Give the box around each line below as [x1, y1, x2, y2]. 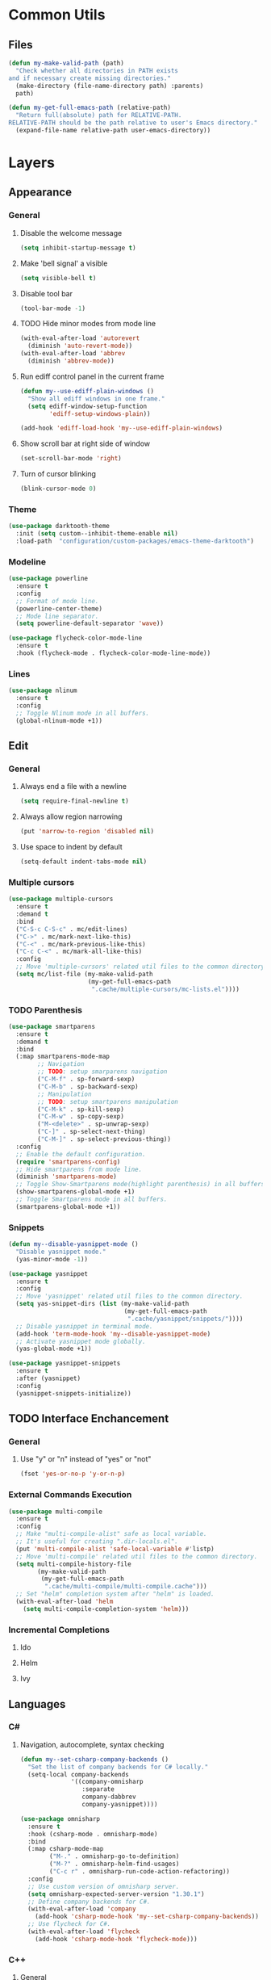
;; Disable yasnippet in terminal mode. [15, 1322, 153, 1330]
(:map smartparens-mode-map [15, 1052, 110, 1061]
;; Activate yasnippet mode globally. [15, 1337, 147, 1345]
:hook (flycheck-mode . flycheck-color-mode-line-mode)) [15, 649, 211, 657]
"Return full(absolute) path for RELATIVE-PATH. [15, 111, 182, 120]
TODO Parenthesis [8, 1004, 83, 1015]
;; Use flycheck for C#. [27, 1920, 111, 1928]
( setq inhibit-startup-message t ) [19, 244, 136, 252]
